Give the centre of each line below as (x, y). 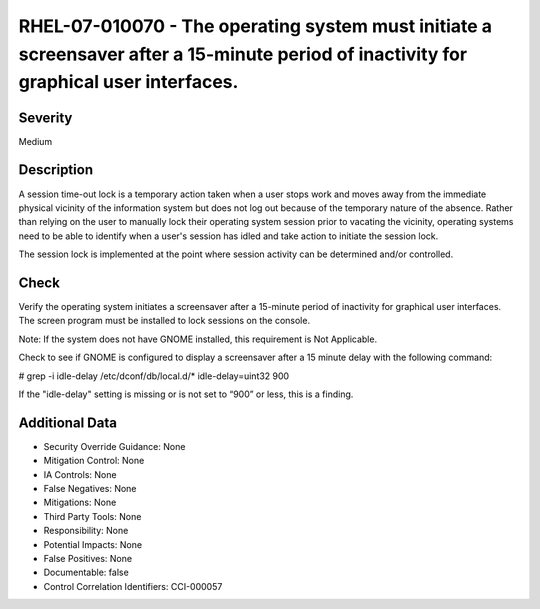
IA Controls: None (80, 474)
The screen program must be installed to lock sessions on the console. (164, 321)
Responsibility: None (86, 531)
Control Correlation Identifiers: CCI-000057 (133, 586)
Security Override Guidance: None (114, 446)
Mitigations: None (80, 502)
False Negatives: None (90, 489)
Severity (45, 117)
